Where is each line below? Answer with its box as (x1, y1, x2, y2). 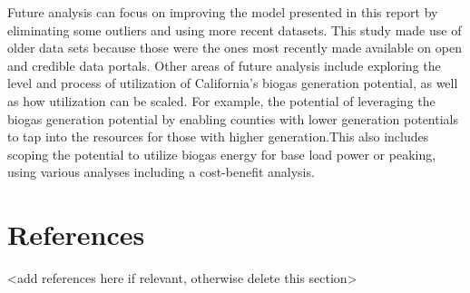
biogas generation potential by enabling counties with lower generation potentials (7, 109, 458, 128)
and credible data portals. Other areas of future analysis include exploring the (7, 55, 441, 74)
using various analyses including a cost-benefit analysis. (7, 162, 315, 181)
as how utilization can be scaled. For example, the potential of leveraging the (7, 91, 436, 110)
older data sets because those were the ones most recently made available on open (7, 38, 462, 57)
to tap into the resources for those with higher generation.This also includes (7, 127, 429, 146)
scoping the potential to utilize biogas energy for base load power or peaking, (7, 144, 436, 163)
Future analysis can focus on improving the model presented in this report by (7, 3, 438, 21)
